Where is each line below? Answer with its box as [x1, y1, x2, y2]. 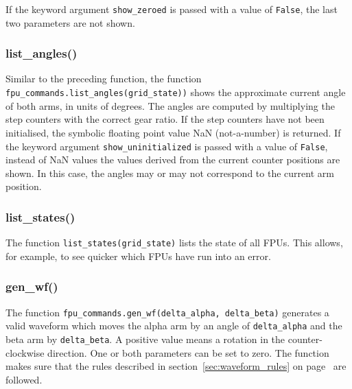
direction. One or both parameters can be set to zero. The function [47, 345, 329, 359]
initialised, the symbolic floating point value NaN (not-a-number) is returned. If [5, 125, 341, 139]
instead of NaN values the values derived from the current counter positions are [5, 152, 340, 167]
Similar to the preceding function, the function [5, 71, 202, 86]
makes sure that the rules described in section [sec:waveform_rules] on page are [5, 359, 347, 373]
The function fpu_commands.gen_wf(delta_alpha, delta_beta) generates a [5, 305, 329, 319]
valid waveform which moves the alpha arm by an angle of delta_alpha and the [5, 318, 342, 333]
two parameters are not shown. [5, 15, 135, 30]
